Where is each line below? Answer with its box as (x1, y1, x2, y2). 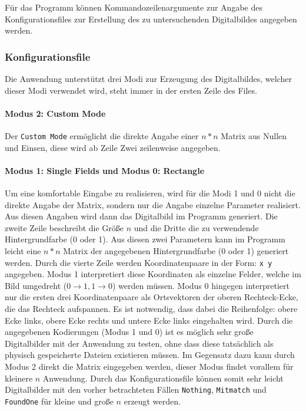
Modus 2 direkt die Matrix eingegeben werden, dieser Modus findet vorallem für (5, 360, 294, 372)
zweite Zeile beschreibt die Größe (5, 221, 124, 234)
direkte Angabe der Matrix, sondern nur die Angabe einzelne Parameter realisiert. (5, 198, 301, 211)
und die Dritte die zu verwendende (134, 221, 259, 234)
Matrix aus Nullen (221, 129, 287, 142)
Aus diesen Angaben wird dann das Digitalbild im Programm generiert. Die (5, 210, 278, 222)
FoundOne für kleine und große (5, 394, 114, 407)
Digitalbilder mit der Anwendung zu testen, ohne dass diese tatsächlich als (5, 337, 274, 349)
